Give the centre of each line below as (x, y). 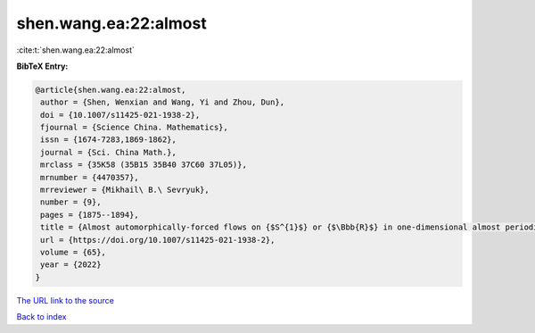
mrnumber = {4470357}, (90, 177)
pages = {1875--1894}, (90, 215)
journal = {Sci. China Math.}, (109, 152)
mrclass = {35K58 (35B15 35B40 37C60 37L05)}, (144, 165)
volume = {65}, (74, 252)
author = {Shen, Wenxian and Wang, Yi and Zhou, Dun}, (163, 102)
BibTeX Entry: (42, 66)
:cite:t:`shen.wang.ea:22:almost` (76, 50)
